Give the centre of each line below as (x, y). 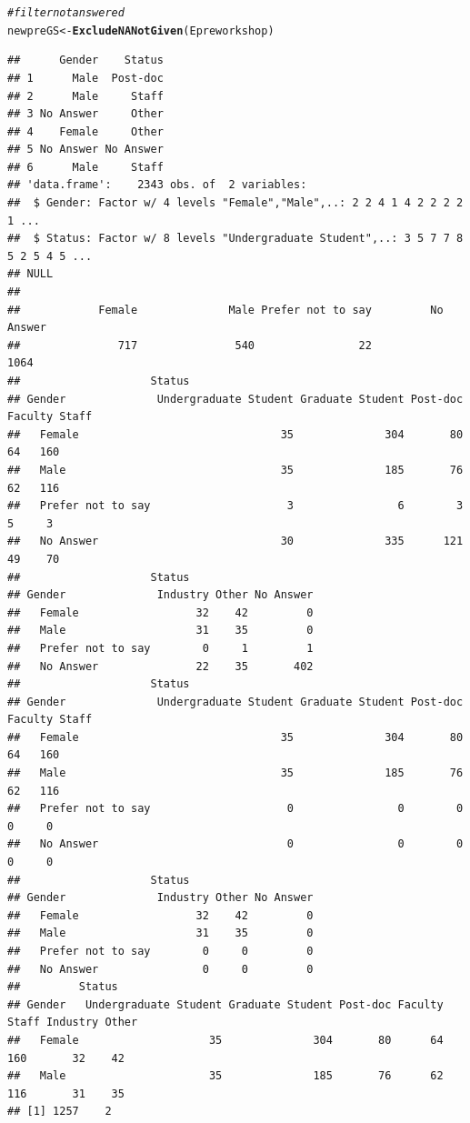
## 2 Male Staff (85, 96)
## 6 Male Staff (85, 167)
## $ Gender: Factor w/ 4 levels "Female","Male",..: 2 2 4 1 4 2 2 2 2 (235, 203)
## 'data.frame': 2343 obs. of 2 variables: (157, 185)
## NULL (30, 274)
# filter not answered (66, 13)
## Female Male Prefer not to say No (225, 310)
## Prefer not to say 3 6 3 (235, 506)
